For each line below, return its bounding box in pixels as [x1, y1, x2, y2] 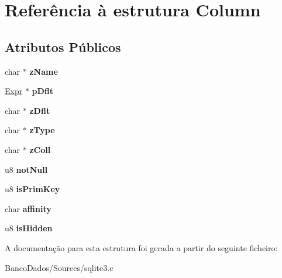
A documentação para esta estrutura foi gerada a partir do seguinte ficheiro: [5, 241, 278, 253]
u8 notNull [5, 163, 48, 175]
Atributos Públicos [5, 37, 121, 55]
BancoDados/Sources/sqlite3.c [5, 261, 114, 273]
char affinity [5, 202, 51, 214]
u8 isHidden [5, 222, 53, 234]
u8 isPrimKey [5, 183, 60, 195]
